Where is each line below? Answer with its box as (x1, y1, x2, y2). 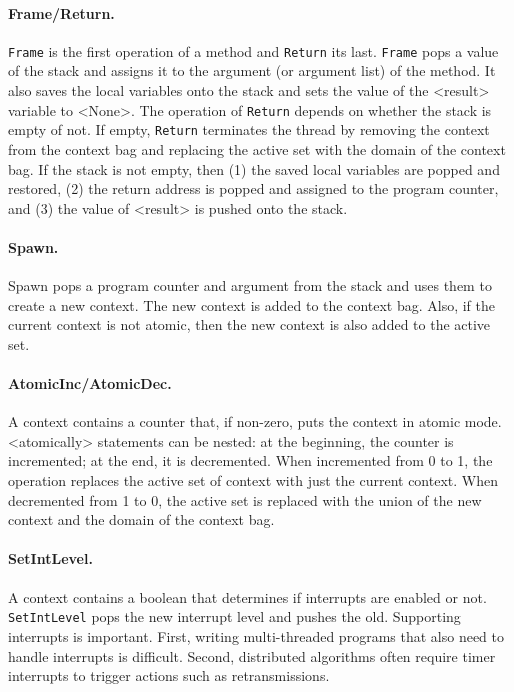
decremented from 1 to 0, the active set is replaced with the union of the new (8, 489, 482, 510)
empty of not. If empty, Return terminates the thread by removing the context (8, 119, 490, 140)
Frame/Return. (8, 2, 115, 23)
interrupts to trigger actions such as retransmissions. (8, 665, 330, 686)
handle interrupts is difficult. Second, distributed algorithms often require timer (8, 645, 496, 666)
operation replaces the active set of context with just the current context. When (8, 470, 498, 491)
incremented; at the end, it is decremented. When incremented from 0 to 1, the (8, 450, 493, 471)
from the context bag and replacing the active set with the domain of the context (8, 138, 506, 159)
